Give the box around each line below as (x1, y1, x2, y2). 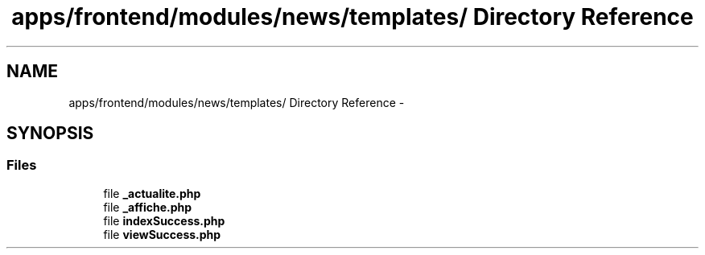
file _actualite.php (103, 186, 201, 200)
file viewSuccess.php (103, 227, 221, 241)
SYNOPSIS (6, 123, 94, 144)
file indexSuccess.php (103, 213, 225, 228)
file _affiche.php (103, 199, 192, 214)
